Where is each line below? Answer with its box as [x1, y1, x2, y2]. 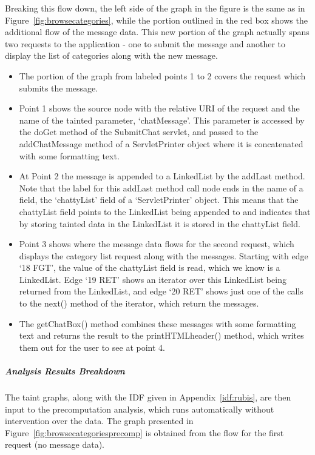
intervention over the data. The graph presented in [5, 414, 194, 427]
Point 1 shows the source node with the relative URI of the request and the [19, 102, 300, 115]
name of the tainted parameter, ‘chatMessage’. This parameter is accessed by [19, 113, 305, 126]
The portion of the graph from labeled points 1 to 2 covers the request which [19, 69, 306, 82]
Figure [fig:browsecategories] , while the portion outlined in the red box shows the [5, 13, 308, 26]
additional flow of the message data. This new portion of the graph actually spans [5, 25, 310, 38]
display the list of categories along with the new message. [5, 49, 218, 62]
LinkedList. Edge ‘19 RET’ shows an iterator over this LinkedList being [19, 273, 286, 285]
